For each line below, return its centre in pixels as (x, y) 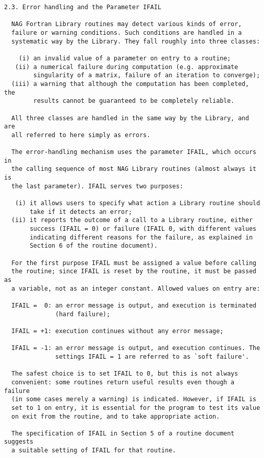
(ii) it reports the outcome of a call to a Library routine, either (132, 220)
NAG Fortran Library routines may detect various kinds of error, (127, 24)
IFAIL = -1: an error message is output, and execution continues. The (136, 348)
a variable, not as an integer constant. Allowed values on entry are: (136, 288)
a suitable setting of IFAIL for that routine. (94, 451)
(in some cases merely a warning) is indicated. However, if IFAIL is (134, 399)
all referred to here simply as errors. (81, 135)
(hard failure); (83, 314)
